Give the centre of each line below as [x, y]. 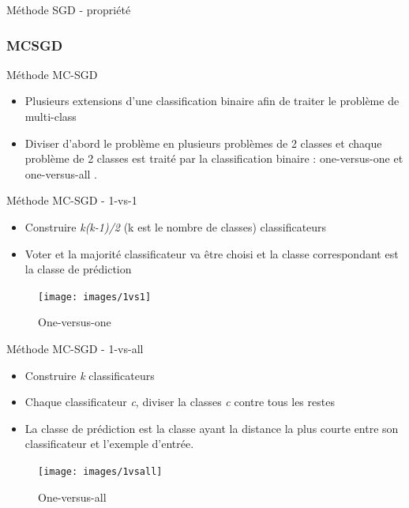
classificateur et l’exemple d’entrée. [109, 444]
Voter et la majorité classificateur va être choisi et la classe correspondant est [212, 253]
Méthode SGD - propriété [69, 9]
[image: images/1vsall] [100, 471]
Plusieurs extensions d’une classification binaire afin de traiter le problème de [212, 101]
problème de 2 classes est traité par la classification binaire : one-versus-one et [214, 158]
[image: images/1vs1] [95, 297]
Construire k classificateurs [90, 375]
